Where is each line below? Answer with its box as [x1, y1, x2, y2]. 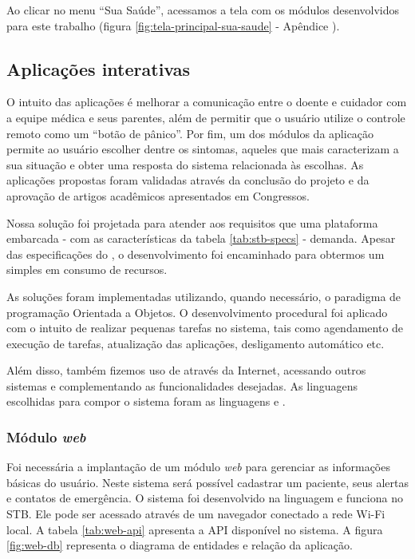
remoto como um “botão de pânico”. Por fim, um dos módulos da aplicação [6, 125, 374, 141]
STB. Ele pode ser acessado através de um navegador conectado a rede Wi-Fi [6, 505, 385, 522]
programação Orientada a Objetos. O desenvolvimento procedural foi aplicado [6, 303, 388, 320]
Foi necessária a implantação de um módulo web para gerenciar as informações [6, 458, 390, 475]
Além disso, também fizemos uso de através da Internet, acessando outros [6, 362, 366, 379]
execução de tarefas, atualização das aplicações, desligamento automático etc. [6, 335, 385, 351]
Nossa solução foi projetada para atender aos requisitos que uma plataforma [6, 214, 378, 231]
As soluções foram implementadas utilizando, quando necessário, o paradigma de [6, 287, 401, 304]
